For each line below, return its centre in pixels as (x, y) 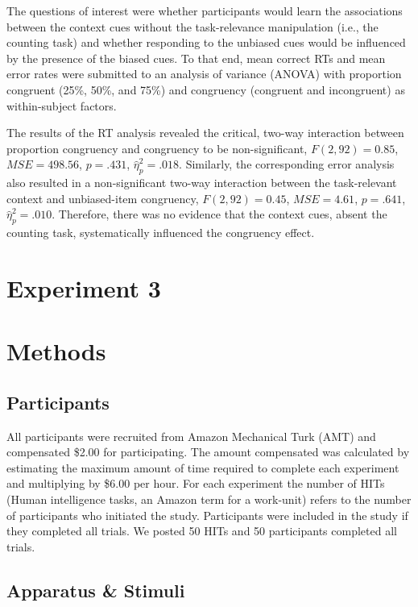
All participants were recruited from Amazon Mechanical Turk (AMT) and (191, 436)
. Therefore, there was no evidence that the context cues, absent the (219, 214)
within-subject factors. (62, 105)
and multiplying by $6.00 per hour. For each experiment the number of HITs (196, 483)
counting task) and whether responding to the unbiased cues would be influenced (206, 42)
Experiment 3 (84, 287)
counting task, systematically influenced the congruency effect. (161, 233)
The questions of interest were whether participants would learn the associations (205, 10)
